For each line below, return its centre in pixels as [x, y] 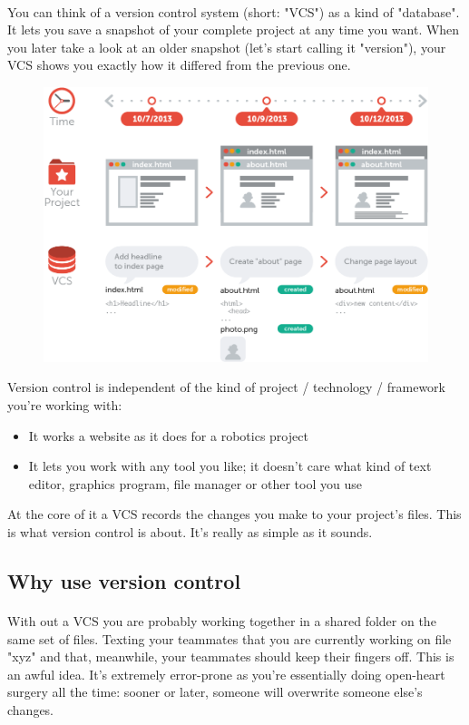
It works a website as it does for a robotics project [168, 435]
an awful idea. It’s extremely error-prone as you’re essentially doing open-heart [226, 674]
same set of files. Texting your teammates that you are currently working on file [230, 638]
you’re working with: [65, 405]
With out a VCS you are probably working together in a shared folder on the [222, 621]
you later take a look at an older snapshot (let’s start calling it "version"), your [227, 47]
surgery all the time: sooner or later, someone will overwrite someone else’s [215, 692]
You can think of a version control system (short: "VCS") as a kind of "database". [234, 11]
